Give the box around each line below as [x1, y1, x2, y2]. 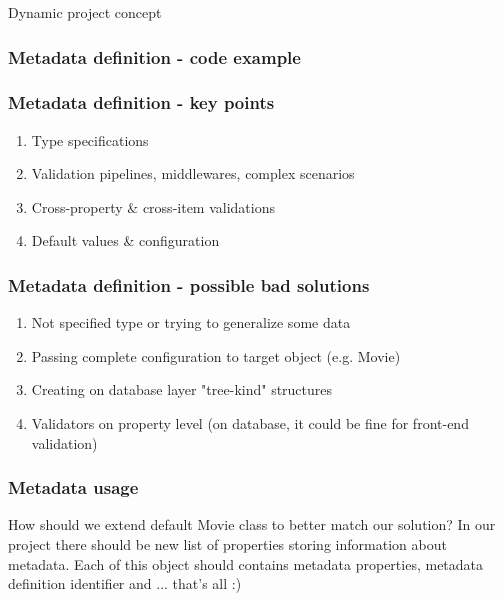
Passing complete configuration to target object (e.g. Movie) [31, 345, 401, 366]
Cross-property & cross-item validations [31, 196, 275, 217]
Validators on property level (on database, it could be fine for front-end [31, 413, 469, 434]
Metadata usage [8, 475, 139, 500]
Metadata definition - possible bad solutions [8, 272, 370, 297]
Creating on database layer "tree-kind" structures [31, 379, 333, 400]
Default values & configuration [31, 230, 220, 251]
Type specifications [31, 129, 149, 150]
